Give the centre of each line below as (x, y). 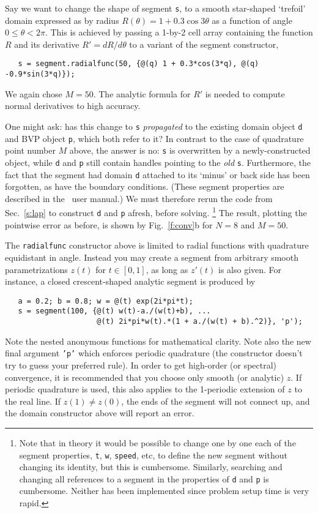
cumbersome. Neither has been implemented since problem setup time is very (164, 491)
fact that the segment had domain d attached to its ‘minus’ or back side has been (157, 174)
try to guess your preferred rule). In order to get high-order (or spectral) (141, 365)
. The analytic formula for (142, 93)
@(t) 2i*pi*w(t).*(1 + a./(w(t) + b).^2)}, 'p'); (200, 322)
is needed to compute (245, 93)
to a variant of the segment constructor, (204, 44)
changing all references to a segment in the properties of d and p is (144, 478)
